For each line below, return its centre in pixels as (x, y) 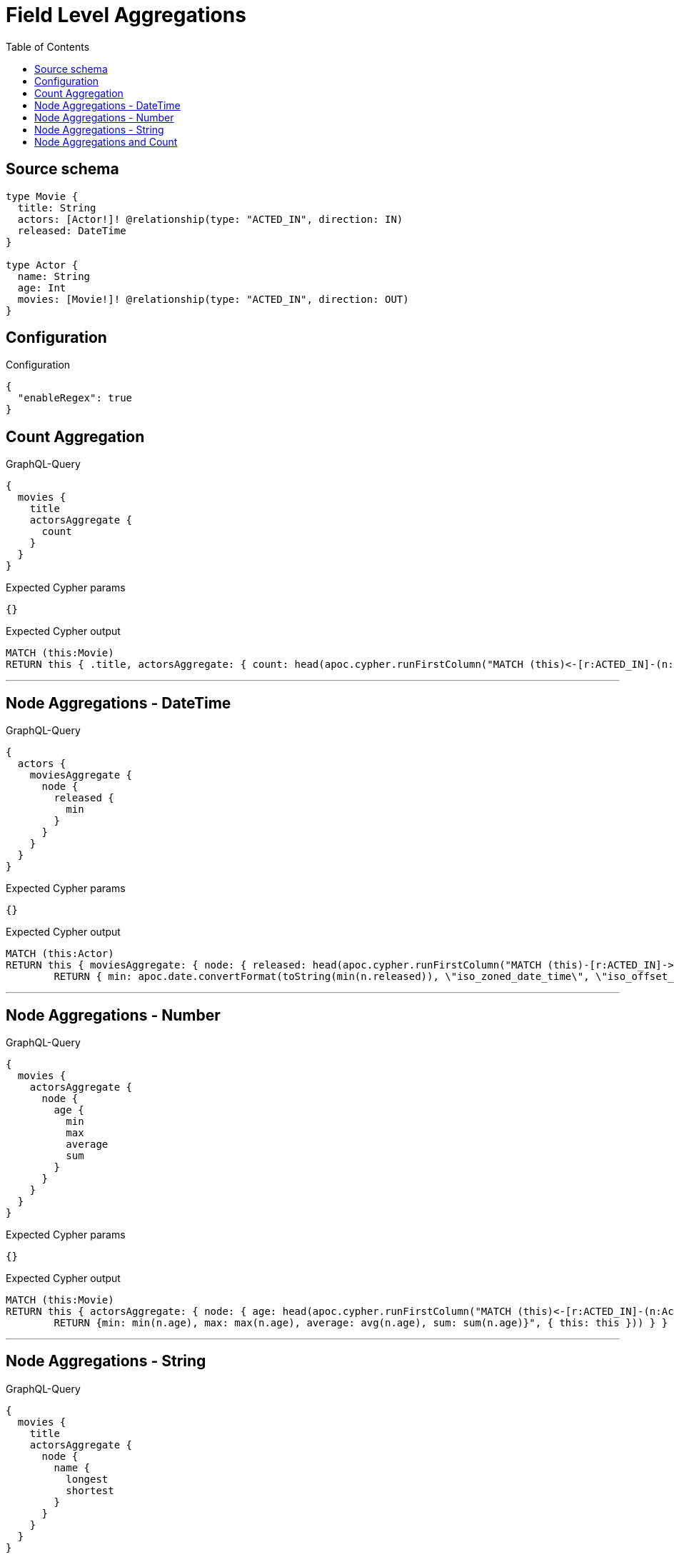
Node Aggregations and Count (106, 141)
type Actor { (42, 265)
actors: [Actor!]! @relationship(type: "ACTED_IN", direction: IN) (210, 219)
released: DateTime (72, 230)
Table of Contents (48, 46)
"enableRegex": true (75, 398)
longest (87, 1479)
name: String (54, 276)
